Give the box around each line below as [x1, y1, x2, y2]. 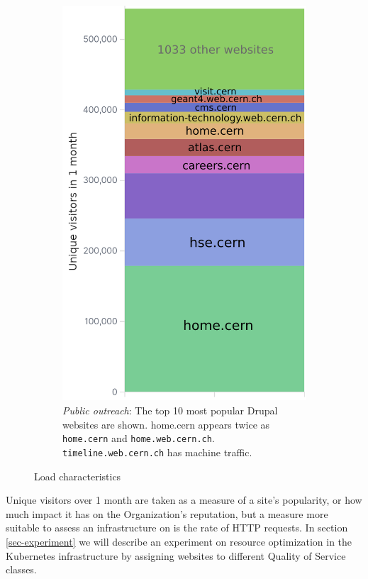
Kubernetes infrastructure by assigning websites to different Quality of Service [6, 548, 346, 563]
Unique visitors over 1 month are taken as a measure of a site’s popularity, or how [6, 492, 362, 507]
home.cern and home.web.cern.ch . [62, 431, 215, 446]
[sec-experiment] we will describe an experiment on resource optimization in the [6, 534, 352, 548]
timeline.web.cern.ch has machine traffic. [62, 444, 252, 459]
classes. [6, 562, 37, 577]
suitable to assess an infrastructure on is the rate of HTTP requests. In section [6, 520, 348, 535]
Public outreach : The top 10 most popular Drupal [62, 403, 278, 418]
